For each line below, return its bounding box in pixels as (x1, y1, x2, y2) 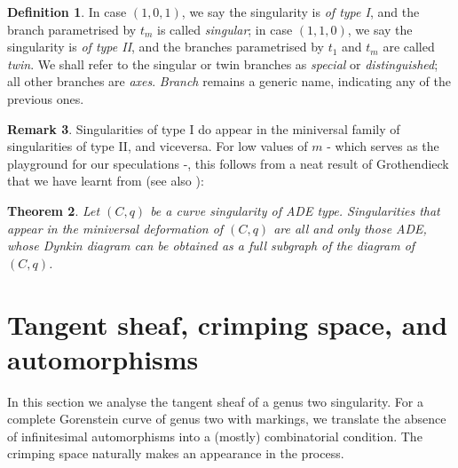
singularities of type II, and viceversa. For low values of (7, 137, 308, 155)
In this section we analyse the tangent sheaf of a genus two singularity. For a (7, 392, 423, 410)
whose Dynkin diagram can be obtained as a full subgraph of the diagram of (7, 236, 415, 255)
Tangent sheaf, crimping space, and (7, 305, 448, 342)
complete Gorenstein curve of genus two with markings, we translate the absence (7, 409, 446, 428)
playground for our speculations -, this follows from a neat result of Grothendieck (7, 154, 449, 172)
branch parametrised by (7, 20, 137, 38)
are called (383, 37, 435, 56)
